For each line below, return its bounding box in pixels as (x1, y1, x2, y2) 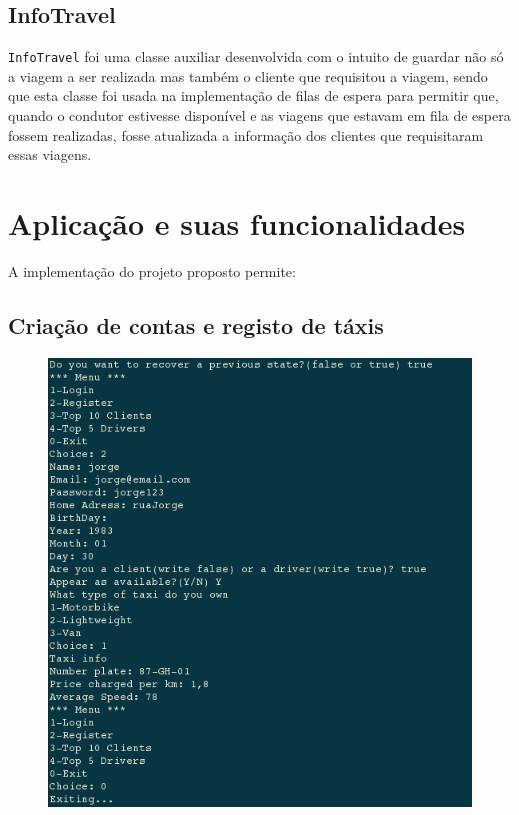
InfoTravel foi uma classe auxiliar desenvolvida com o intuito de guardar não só (8, 46, 504, 67)
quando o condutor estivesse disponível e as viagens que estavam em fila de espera (8, 105, 511, 126)
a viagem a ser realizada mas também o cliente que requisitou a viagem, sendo (8, 65, 488, 86)
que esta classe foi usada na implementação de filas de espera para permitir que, (8, 85, 499, 106)
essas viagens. (8, 144, 92, 165)
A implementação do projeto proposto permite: (8, 260, 296, 281)
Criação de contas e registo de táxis (8, 309, 384, 340)
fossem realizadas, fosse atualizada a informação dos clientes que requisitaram (8, 124, 484, 145)
